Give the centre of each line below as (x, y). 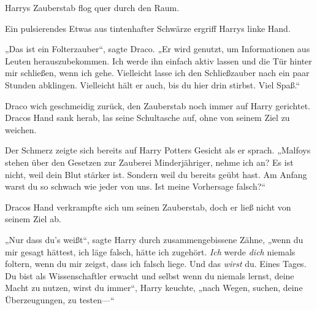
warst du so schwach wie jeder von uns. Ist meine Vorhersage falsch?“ (135, 186)
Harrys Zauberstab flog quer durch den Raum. (92, 7)
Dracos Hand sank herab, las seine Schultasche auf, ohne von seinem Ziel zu (147, 118)
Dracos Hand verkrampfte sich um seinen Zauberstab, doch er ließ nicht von (148, 207)
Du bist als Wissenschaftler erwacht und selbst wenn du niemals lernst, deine (150, 275)
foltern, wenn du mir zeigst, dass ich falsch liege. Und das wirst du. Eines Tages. (156, 264)
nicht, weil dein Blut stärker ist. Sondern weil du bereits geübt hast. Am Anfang (156, 174)
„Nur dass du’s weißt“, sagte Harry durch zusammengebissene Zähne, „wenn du (154, 239)
